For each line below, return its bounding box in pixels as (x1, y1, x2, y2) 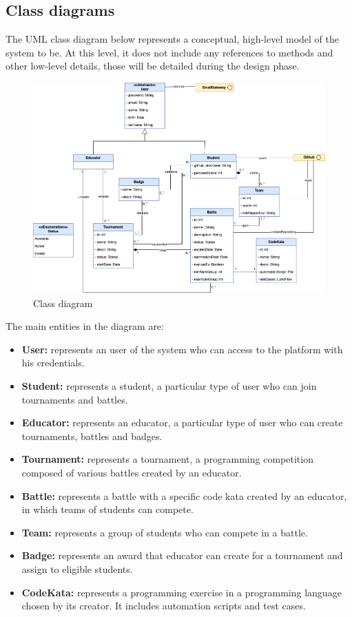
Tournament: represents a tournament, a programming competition (21, 452, 313, 466)
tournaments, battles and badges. (21, 428, 163, 443)
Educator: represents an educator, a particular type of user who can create (21, 415, 343, 430)
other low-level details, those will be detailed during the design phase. (6, 59, 300, 73)
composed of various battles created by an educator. (21, 465, 242, 479)
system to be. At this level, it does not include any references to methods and (6, 45, 333, 59)
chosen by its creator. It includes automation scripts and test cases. (21, 598, 306, 613)
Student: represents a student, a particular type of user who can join (21, 379, 317, 393)
